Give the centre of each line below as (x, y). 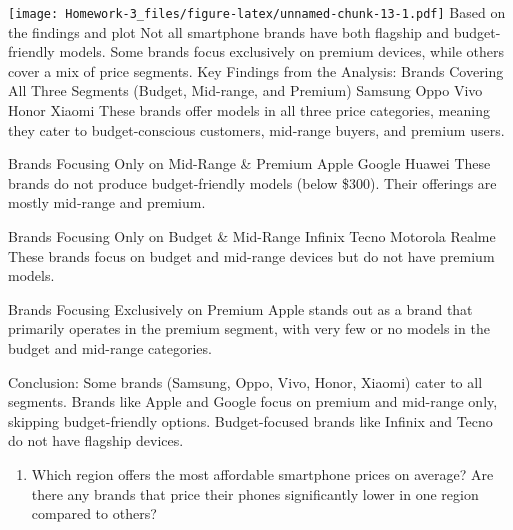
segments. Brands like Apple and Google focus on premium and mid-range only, (253, 401)
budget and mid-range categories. (110, 347)
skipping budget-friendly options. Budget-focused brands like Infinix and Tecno (250, 420)
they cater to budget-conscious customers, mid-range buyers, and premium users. (256, 129)
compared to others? (94, 513)
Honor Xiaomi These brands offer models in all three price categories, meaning (249, 110)
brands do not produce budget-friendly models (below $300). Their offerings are (252, 182)
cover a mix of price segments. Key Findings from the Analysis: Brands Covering (256, 70)
